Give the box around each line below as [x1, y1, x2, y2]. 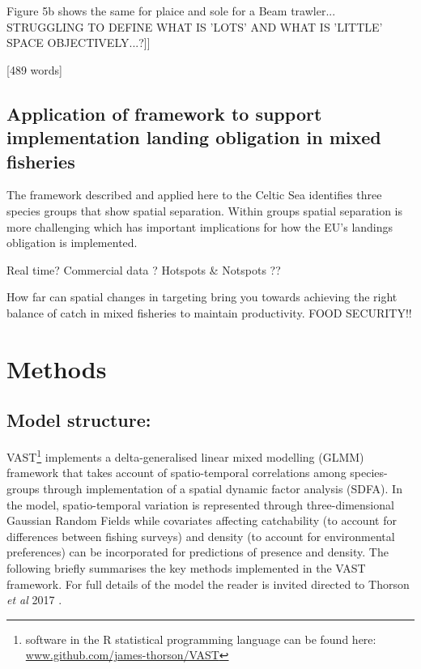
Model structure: [6, 407, 151, 433]
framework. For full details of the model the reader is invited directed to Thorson [6, 575, 410, 592]
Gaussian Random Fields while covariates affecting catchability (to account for [6, 512, 397, 529]
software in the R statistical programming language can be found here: [25, 630, 376, 647]
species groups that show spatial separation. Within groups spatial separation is [6, 202, 403, 219]
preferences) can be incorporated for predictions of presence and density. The [6, 543, 389, 560]
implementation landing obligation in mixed [6, 125, 381, 150]
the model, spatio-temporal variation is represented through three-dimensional [6, 496, 394, 513]
